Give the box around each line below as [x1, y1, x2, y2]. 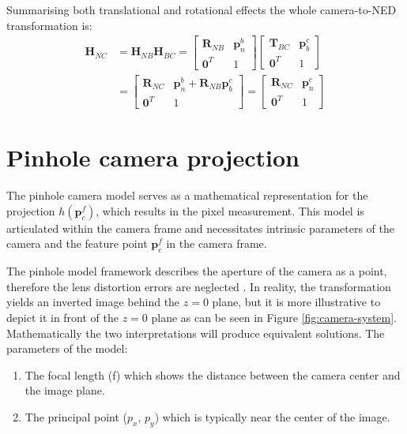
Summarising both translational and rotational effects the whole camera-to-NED [6, 2, 397, 17]
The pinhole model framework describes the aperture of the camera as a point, [6, 263, 387, 279]
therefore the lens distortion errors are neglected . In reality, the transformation [6, 278, 391, 294]
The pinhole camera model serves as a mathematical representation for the [6, 187, 368, 204]
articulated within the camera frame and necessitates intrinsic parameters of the [6, 219, 394, 236]
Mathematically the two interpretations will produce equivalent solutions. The [6, 324, 385, 341]
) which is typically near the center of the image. [154, 408, 390, 425]
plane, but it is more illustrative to [212, 294, 381, 310]
